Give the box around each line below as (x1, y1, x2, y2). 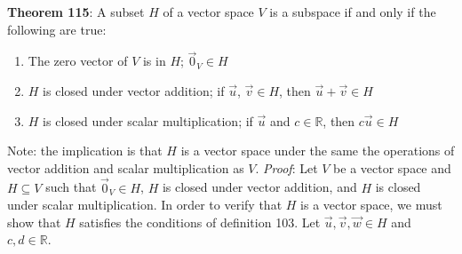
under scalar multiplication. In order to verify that (7, 195, 283, 214)
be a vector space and (333, 158, 451, 177)
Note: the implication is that (7, 141, 163, 160)
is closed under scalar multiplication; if (43, 111, 253, 130)
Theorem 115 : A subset (7, 3, 145, 20)
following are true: (7, 20, 107, 38)
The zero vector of (28, 52, 128, 70)
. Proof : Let (255, 158, 318, 177)
